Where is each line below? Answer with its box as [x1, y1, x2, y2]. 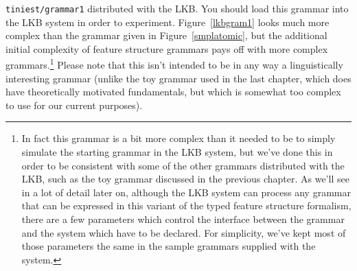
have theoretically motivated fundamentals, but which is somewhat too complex [5, 84, 341, 99]
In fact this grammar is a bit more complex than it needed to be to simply [21, 131, 336, 145]
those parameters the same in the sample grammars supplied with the [21, 239, 316, 253]
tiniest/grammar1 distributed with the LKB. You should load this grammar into [5, 1, 349, 15]
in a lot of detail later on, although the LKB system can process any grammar [21, 185, 351, 199]
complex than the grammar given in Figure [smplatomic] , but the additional [5, 28, 327, 43]
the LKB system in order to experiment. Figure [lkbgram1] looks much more [5, 14, 330, 29]
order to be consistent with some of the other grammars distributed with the [21, 158, 345, 172]
